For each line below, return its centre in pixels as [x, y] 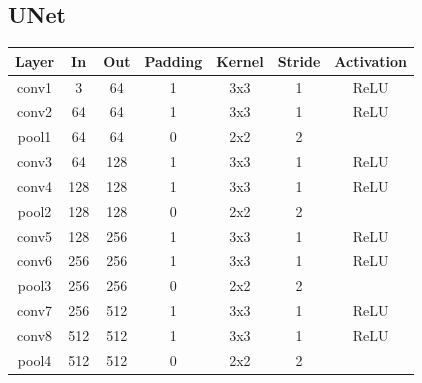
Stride [299, 60]
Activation [371, 60]
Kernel [240, 60]
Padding [173, 60]
